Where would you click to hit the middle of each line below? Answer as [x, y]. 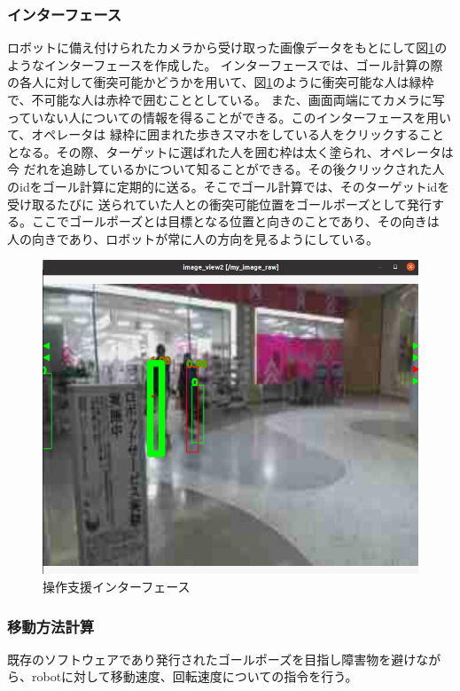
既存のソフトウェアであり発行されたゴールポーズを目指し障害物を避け [212, 659]
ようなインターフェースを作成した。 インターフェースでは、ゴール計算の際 [225, 64]
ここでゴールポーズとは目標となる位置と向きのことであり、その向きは [235, 221]
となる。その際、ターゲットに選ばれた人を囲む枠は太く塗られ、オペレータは [230, 151]
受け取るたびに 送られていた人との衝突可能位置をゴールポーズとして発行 [219, 204]
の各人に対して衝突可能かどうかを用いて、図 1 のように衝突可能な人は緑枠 [221, 82]
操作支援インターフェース [117, 587]
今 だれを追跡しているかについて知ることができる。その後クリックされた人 [226, 169]
